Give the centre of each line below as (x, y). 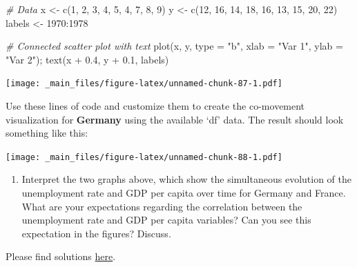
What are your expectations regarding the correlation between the (162, 206)
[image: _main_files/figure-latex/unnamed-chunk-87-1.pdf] (144, 84)
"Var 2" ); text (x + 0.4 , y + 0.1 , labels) (87, 59)
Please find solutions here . (61, 256)
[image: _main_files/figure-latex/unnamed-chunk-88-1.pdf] (144, 157)
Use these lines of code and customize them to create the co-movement (155, 106)
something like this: (47, 133)
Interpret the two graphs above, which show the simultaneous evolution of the (186, 179)
